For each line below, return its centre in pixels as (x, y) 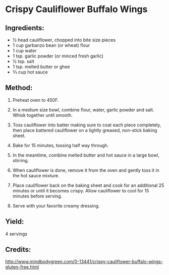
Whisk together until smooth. (43, 115)
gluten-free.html (22, 267)
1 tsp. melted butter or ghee (41, 67)
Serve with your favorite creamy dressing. (56, 205)
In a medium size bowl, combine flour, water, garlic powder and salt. (83, 110)
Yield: (15, 222)
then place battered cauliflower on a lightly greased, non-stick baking (85, 130)
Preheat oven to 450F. (36, 100)
